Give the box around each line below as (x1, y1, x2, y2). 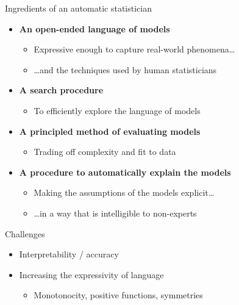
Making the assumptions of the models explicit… (34, 186, 215, 199)
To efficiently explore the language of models (34, 104, 201, 117)
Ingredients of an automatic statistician (5, 2, 152, 14)
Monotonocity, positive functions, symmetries (34, 289, 203, 301)
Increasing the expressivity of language (19, 268, 164, 281)
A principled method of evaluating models (19, 124, 201, 137)
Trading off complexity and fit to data (34, 145, 176, 158)
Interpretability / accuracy (19, 248, 119, 260)
